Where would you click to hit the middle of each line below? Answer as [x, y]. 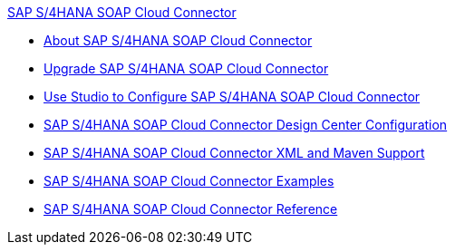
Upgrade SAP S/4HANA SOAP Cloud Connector [186, 68]
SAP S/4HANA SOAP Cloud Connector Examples [189, 181]
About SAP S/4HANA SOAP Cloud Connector [178, 40]
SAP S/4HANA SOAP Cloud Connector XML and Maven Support [234, 153]
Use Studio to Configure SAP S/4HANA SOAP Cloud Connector [232, 97]
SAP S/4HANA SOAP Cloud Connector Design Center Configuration [246, 125]
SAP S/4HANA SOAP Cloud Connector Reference [191, 209]
